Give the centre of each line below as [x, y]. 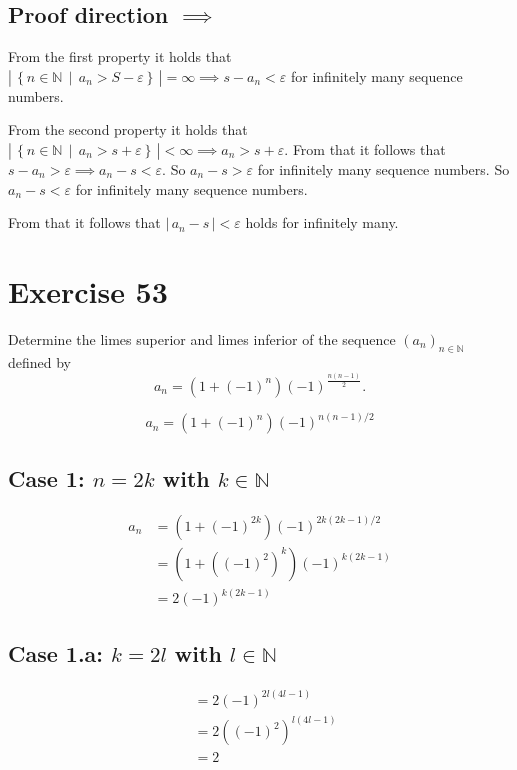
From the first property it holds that [120, 56]
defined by [40, 361]
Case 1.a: [56, 653]
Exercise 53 [88, 290]
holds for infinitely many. [322, 222]
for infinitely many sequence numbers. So [383, 168]
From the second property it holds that [128, 129]
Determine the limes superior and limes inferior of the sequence [202, 338]
